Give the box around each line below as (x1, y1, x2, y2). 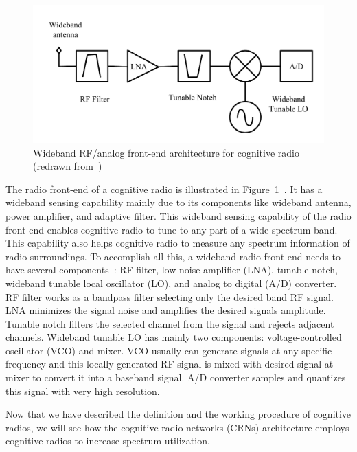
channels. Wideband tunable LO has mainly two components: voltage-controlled (5, 330, 342, 344)
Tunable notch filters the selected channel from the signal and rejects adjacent (5, 316, 334, 330)
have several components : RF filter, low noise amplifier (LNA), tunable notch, (5, 262, 338, 277)
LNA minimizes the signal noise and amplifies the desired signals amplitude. (5, 303, 326, 317)
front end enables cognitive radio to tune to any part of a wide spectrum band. (5, 222, 338, 236)
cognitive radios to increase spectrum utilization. (5, 433, 210, 448)
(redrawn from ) (33, 159, 102, 173)
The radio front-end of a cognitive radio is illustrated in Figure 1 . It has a (5, 181, 323, 196)
